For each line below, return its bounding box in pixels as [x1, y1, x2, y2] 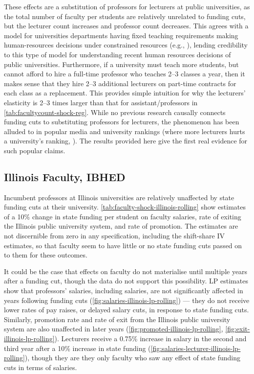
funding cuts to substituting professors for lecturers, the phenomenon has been [4, 117, 239, 127]
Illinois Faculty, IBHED [4, 169, 126, 184]
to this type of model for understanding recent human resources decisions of [4, 49, 231, 59]
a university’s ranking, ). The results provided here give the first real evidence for [4, 136, 248, 146]
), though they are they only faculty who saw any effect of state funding [24, 352, 241, 363]
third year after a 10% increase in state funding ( [4, 343, 151, 353]
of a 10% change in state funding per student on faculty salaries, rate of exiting [4, 211, 241, 221]
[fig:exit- [225, 324, 250, 334]
